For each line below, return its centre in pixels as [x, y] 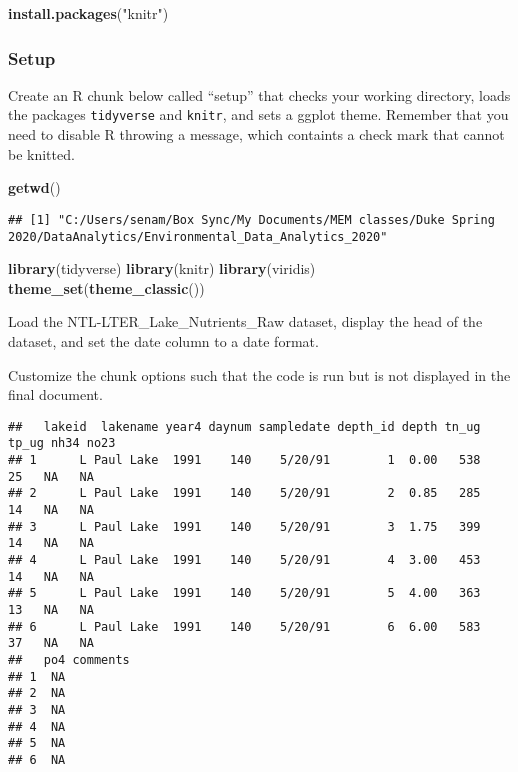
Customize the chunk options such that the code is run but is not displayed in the [259, 374]
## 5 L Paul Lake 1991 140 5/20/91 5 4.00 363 [244, 593]
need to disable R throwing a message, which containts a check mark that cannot [256, 134]
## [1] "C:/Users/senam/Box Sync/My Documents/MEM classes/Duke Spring [251, 219]
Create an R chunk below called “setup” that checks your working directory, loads [259, 94]
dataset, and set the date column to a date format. [163, 340]
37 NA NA [51, 643]
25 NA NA [51, 476]
